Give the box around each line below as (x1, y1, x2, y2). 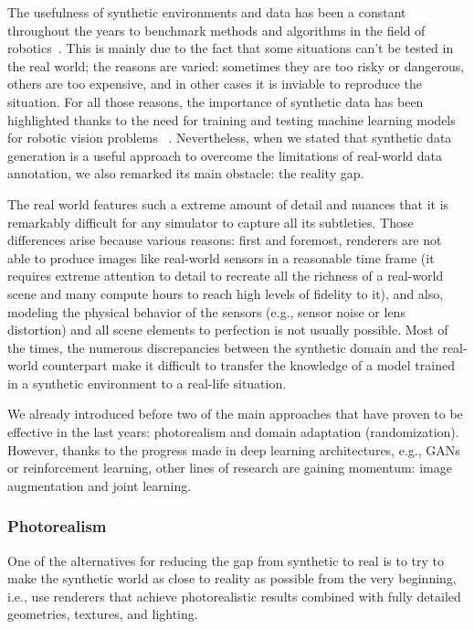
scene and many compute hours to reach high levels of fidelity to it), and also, (7, 283, 444, 303)
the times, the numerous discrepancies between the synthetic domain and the (7, 337, 438, 357)
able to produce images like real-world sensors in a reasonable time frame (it (7, 248, 435, 267)
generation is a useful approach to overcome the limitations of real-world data (7, 145, 443, 165)
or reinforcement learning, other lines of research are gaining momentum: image (7, 458, 452, 477)
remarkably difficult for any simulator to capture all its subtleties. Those (7, 212, 414, 231)
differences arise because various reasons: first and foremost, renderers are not (7, 230, 442, 250)
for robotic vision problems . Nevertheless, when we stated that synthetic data (7, 128, 452, 147)
